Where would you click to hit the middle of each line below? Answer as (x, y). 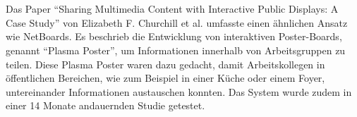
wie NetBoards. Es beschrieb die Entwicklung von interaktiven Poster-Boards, (174, 36)
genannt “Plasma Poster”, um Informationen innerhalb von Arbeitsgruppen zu (176, 50)
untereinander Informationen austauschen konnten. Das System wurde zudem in (179, 91)
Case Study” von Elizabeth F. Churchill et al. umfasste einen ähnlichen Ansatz (177, 22)
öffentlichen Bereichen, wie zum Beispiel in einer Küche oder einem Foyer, (165, 78)
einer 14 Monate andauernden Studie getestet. (105, 105)
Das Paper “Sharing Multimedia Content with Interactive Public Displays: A (172, 9)
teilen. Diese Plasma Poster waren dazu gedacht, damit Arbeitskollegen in (165, 64)
